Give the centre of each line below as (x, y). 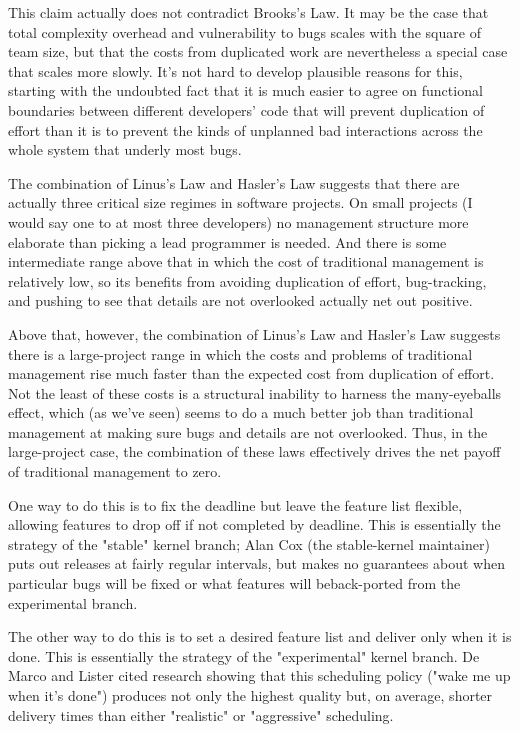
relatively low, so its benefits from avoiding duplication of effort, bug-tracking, (247, 280)
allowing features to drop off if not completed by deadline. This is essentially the (254, 524)
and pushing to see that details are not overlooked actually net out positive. (240, 300)
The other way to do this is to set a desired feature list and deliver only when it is (260, 636)
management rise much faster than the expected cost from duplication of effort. (251, 373)
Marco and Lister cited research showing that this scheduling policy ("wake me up (259, 675)
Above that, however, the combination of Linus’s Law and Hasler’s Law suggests (254, 333)
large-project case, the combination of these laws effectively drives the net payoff (254, 451)
